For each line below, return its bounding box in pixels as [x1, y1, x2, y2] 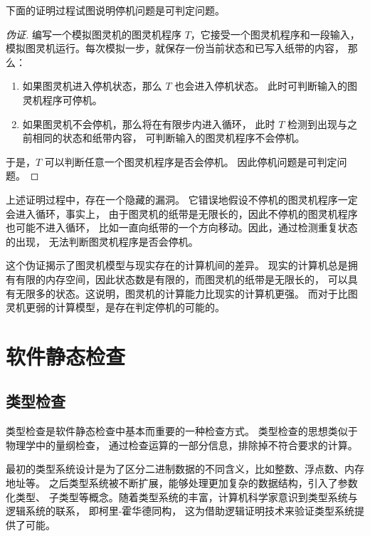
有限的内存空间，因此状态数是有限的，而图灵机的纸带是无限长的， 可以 [15, 271, 348, 286]
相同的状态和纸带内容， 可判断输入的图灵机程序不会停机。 [32, 130, 305, 145]
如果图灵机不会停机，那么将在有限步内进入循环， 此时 [22, 116, 275, 131]
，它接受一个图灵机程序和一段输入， [190, 26, 360, 41]
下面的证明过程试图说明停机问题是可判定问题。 [6, 3, 225, 17]
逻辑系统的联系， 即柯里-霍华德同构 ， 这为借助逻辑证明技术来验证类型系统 [6, 503, 354, 518]
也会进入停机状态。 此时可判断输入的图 [174, 78, 357, 93]
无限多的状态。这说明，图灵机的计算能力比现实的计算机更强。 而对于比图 [15, 285, 358, 300]
